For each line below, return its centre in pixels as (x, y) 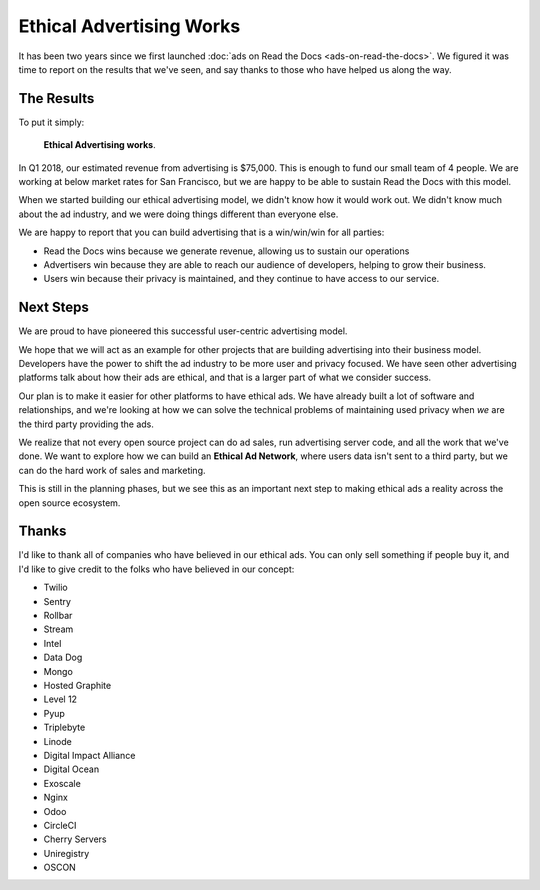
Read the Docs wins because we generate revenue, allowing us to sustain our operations (226, 251)
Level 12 (60, 699)
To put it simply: (51, 122)
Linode (57, 741)
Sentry (57, 601)
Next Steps (53, 307)
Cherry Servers (75, 839)
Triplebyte (64, 727)
